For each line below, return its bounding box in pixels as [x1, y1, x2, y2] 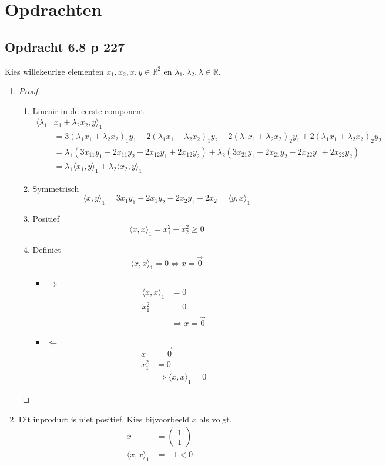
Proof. [18, 85, 41, 97]
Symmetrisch [32, 182, 79, 194]
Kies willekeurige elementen [5, 65, 104, 77]
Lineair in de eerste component [32, 104, 144, 116]
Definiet [32, 243, 61, 255]
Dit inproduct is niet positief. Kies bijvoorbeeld [18, 412, 190, 425]
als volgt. [199, 412, 232, 425]
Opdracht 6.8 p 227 [5, 37, 125, 55]
